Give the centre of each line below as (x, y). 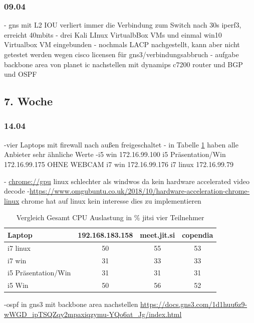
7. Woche (29, 101)
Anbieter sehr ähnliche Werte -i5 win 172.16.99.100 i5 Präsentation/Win (115, 154)
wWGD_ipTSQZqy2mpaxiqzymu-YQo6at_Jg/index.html (93, 314)
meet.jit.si (158, 234)
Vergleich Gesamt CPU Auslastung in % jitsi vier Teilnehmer (110, 217)
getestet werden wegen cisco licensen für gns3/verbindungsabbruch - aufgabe (121, 54)
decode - (17, 191)
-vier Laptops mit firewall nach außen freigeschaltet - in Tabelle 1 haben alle (121, 144)
